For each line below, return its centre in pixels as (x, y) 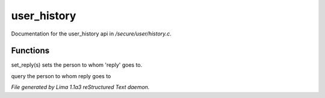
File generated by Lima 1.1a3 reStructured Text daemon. (80, 87)
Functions (30, 51)
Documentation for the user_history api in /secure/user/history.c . (91, 34)
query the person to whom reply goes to (61, 76)
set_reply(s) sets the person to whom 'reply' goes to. (77, 65)
